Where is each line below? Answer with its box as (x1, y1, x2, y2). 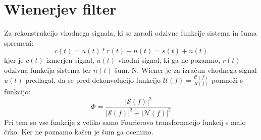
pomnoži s (212, 74, 243, 85)
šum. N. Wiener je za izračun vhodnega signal (115, 64, 257, 75)
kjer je (4, 55, 24, 65)
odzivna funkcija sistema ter (4, 64, 91, 75)
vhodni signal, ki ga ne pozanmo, (118, 55, 221, 65)
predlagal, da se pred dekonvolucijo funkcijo (25, 74, 161, 85)
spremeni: (4, 37, 34, 48)
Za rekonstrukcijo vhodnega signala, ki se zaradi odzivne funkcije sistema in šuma (4, 28, 257, 38)
